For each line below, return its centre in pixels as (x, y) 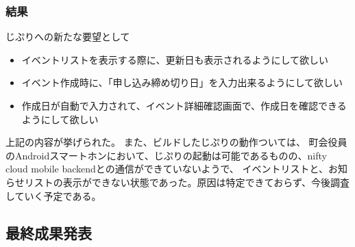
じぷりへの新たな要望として (68, 37)
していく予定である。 (53, 195)
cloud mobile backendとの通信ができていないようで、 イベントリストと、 (167, 169)
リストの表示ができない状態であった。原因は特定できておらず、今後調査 (187, 182)
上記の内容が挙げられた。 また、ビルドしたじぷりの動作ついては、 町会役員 (176, 142)
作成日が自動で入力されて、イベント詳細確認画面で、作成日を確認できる (184, 105)
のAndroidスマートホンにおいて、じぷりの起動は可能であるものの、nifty (166, 155)
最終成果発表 (49, 232)
